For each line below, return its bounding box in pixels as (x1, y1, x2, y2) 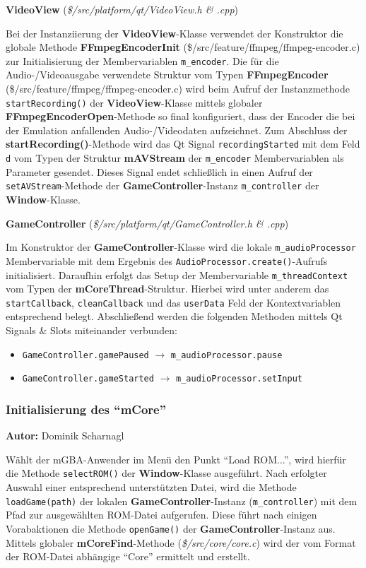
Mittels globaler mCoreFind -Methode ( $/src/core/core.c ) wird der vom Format (6, 535, 356, 550)
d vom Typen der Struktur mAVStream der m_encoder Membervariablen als (6, 150, 344, 165)
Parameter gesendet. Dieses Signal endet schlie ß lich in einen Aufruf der (6, 164, 313, 179)
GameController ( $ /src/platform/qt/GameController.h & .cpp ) (6, 215, 289, 230)
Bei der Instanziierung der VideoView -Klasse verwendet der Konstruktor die (6, 25, 343, 40)
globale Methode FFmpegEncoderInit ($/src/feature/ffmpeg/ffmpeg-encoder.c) (6, 40, 360, 54)
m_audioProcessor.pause (170, 350, 283, 360)
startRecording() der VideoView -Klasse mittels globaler (6, 95, 263, 110)
